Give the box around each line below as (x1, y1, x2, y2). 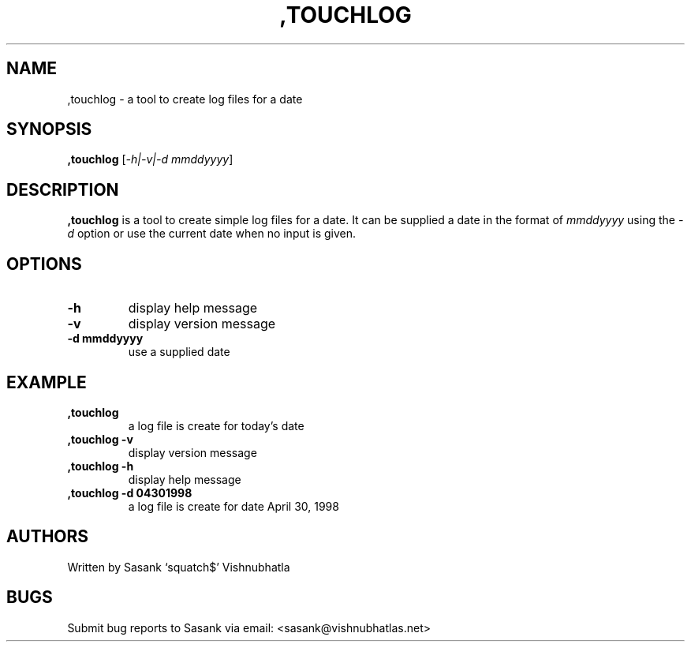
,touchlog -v (67, 432, 133, 446)
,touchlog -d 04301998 (67, 485, 192, 500)
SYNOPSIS (6, 119, 92, 140)
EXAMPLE (6, 372, 87, 392)
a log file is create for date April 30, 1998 (128, 499, 339, 513)
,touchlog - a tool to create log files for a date (67, 92, 303, 106)
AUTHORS (6, 526, 89, 547)
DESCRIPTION (6, 179, 119, 200)
